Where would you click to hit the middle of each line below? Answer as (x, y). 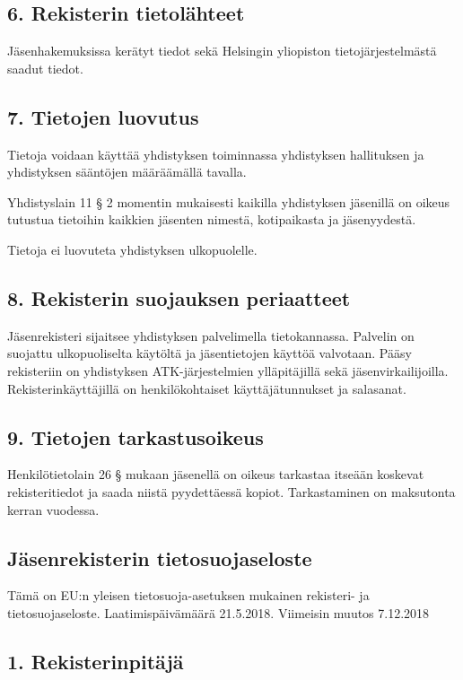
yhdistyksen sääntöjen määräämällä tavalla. (127, 172)
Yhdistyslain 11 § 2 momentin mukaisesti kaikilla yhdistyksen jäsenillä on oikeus (229, 201)
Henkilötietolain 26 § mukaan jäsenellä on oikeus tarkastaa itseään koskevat (216, 474)
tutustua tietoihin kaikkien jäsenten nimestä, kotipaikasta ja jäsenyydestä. (212, 219)
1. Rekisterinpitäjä (96, 661)
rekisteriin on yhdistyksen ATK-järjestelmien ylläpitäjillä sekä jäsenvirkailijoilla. (228, 370)
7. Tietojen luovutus (103, 116)
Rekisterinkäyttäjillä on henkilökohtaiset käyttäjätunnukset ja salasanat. (207, 388)
